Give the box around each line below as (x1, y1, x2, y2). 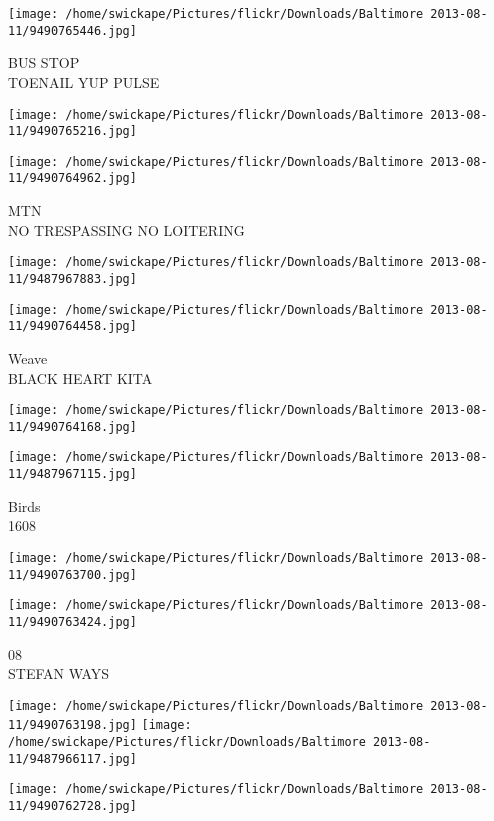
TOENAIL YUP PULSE (8, 71, 160, 92)
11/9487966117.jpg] (8, 751, 137, 766)
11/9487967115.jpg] (8, 467, 137, 482)
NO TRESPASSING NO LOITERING (8, 219, 245, 240)
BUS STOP (8, 52, 80, 73)
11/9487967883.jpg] (8, 271, 137, 286)
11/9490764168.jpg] (8, 419, 137, 434)
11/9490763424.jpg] (8, 614, 137, 629)
